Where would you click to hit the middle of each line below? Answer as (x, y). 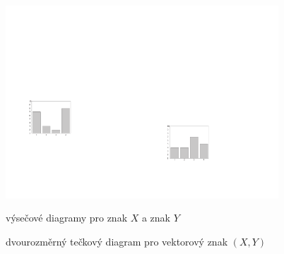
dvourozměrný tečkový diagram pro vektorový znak (117, 241)
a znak (156, 218)
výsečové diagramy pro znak (67, 218)
